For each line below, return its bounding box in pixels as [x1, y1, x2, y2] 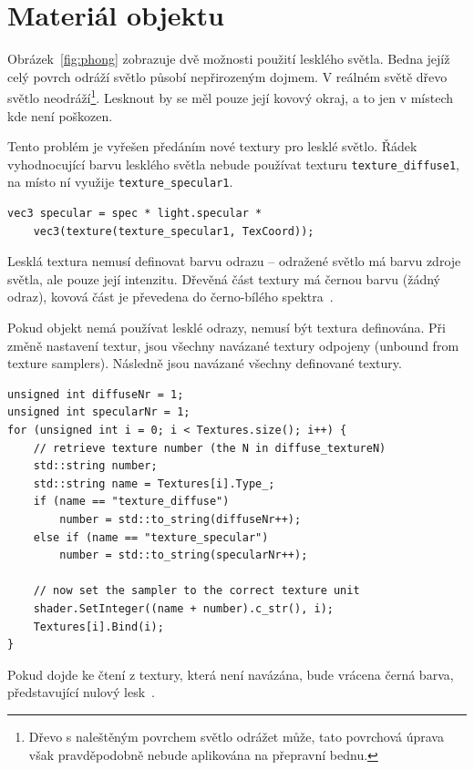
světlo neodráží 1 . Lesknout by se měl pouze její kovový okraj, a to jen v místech [7, 86, 454, 107]
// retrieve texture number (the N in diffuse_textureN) [33, 441, 386, 455]
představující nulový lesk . [7, 683, 156, 702]
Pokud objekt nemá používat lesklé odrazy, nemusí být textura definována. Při [7, 318, 446, 337]
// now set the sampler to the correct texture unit [33, 584, 360, 598]
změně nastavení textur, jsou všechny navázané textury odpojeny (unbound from [7, 335, 459, 354]
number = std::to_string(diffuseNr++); [59, 512, 302, 526]
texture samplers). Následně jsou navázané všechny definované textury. [7, 354, 402, 373]
